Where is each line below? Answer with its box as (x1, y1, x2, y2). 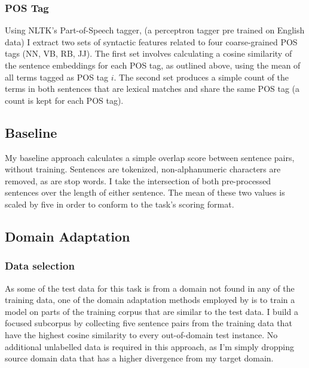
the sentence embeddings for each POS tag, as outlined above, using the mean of (5, 59, 301, 71)
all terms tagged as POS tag (5, 70, 109, 83)
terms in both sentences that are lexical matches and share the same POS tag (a (5, 82, 300, 95)
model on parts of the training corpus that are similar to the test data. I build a (5, 305, 298, 317)
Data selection (5, 258, 75, 273)
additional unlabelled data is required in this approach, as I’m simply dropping (5, 340, 294, 352)
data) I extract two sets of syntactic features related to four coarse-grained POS (5, 35, 298, 48)
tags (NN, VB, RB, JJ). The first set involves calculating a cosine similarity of (5, 47, 292, 60)
